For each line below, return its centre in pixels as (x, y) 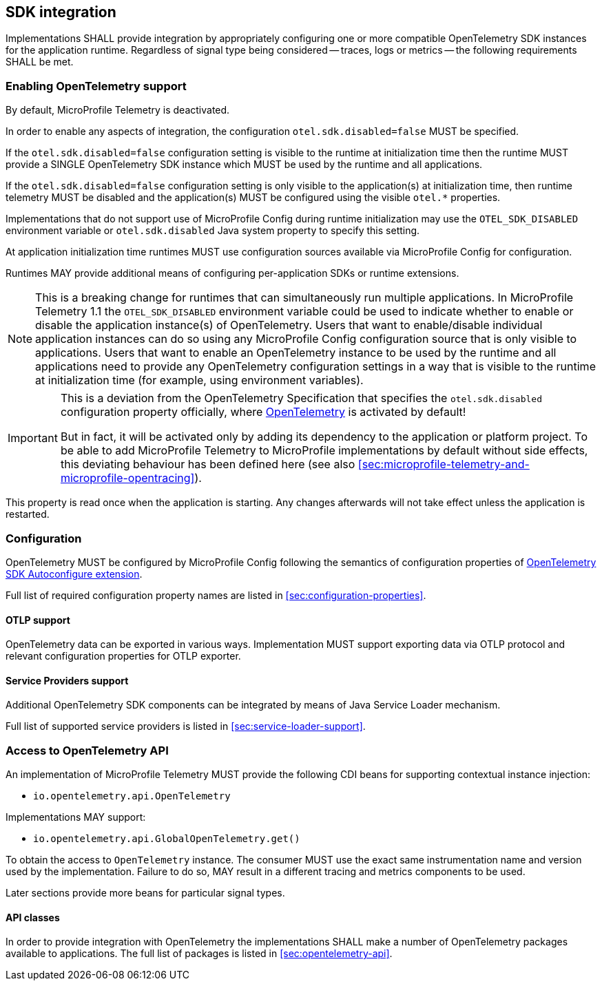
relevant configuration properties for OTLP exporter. (123, 656)
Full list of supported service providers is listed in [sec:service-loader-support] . (186, 726)
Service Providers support (67, 680)
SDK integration (61, 12)
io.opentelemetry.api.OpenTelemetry (132, 796)
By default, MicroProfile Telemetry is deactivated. (118, 110)
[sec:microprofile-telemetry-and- (444, 464)
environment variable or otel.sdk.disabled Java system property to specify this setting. (213, 231)
